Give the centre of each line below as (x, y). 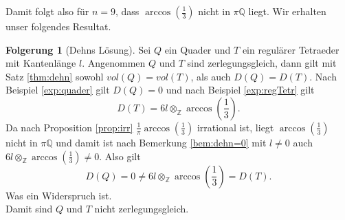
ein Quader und (198, 49)
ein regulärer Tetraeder (291, 49)
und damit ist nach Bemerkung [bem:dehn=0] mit (161, 142)
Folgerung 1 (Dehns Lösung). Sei (78, 49)
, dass (127, 11)
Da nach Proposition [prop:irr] (69, 127)
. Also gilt (120, 156)
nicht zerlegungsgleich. (142, 209)
